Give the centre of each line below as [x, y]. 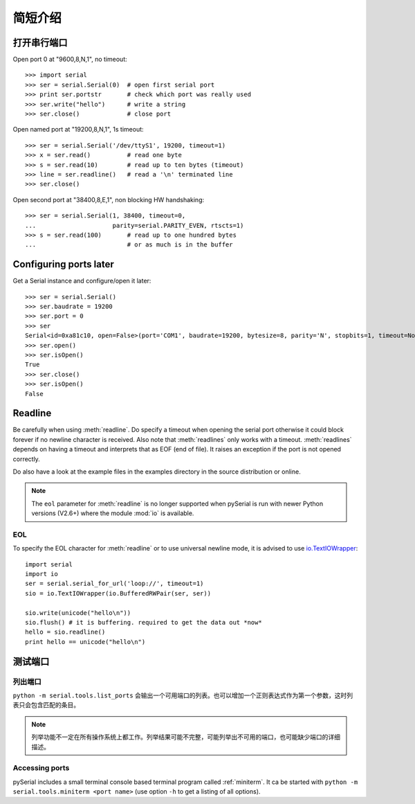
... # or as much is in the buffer [129, 245]
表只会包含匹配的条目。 [46, 705]
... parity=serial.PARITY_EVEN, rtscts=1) [135, 225]
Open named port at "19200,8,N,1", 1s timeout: [79, 129]
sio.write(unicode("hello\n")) [78, 613]
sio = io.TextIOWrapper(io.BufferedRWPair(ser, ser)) [118, 593]
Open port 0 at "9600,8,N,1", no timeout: [70, 60]
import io [41, 574]
